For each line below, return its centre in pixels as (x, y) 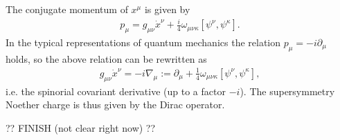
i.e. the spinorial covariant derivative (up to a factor (116, 91)
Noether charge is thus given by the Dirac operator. (115, 104)
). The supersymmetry (287, 91)
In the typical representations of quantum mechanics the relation (143, 42)
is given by (167, 9)
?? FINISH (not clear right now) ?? (81, 127)
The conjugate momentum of (67, 9)
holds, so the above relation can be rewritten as (106, 58)
